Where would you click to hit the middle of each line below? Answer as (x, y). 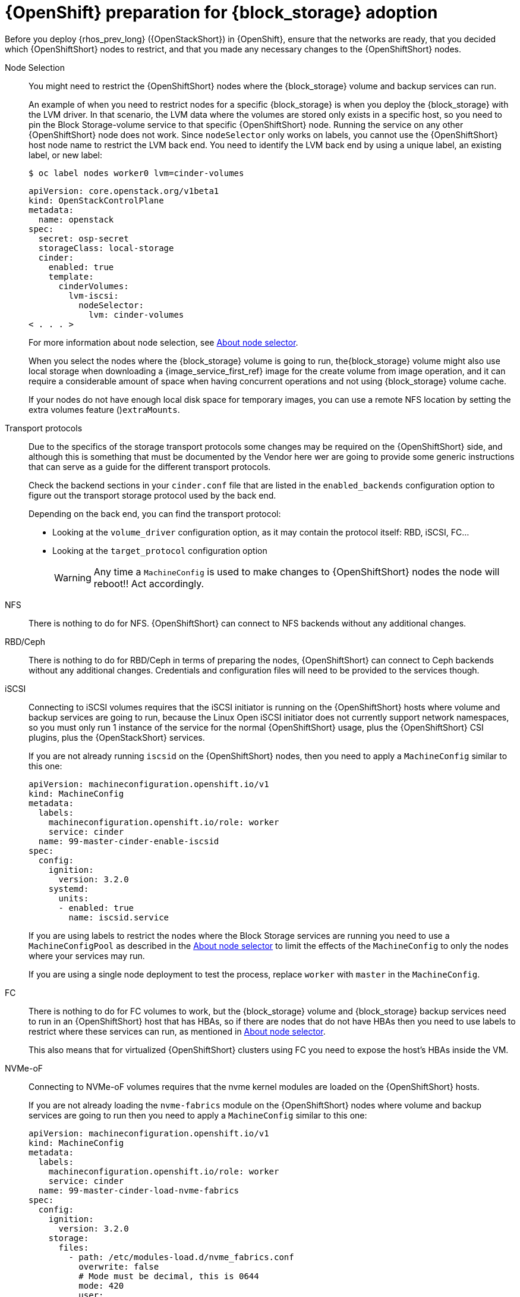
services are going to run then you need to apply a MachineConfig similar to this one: (198, 1115)
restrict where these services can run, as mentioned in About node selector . (177, 1031)
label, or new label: (65, 155)
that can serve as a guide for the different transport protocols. (150, 466)
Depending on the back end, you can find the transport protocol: (155, 513)
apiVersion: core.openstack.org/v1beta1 (124, 191)
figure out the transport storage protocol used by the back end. (152, 495)
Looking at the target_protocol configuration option (160, 550)
